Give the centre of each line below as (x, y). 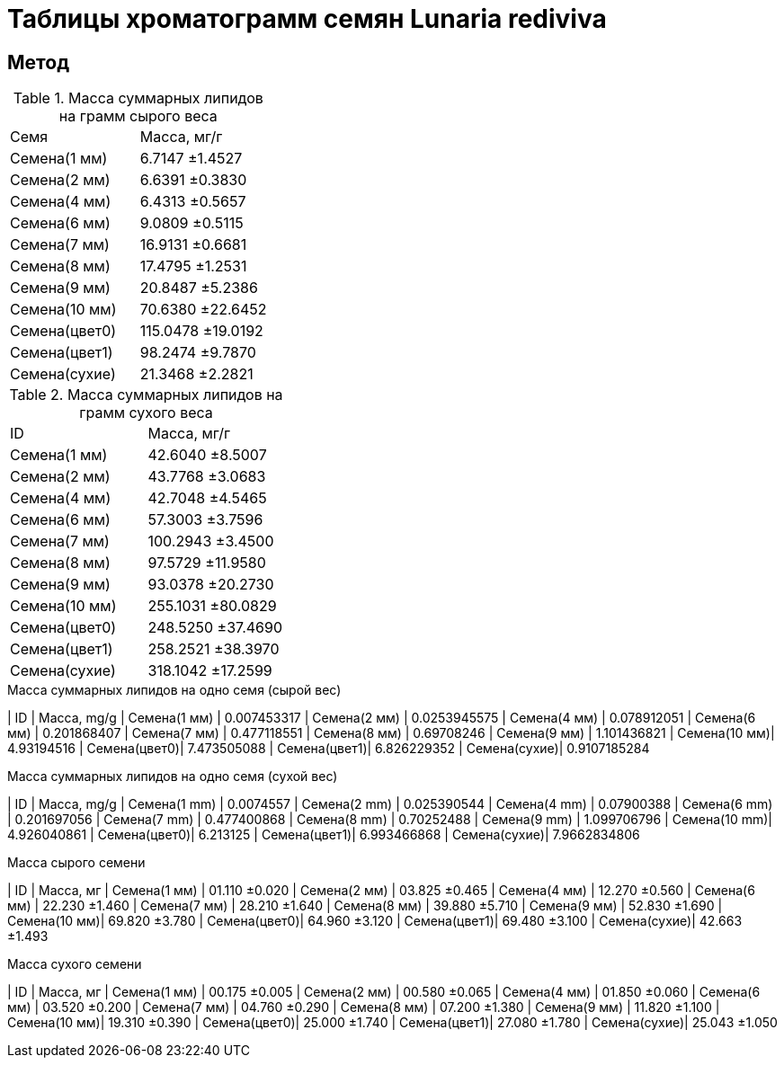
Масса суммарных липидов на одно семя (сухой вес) (173, 777)
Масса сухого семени (75, 964)
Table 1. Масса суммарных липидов (138, 98)
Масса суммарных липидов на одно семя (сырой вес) (174, 690)
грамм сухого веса (146, 413)
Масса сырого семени (76, 863)
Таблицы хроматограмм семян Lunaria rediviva (307, 19)
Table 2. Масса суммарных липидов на (146, 395)
